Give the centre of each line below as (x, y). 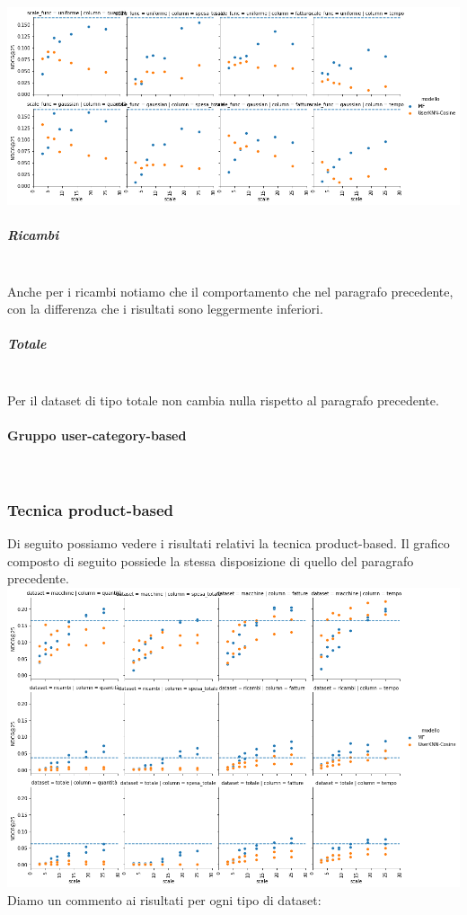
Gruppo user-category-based (97, 435)
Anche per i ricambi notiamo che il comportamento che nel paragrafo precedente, (230, 291)
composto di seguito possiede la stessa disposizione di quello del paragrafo (211, 560)
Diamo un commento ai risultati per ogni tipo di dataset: (164, 899)
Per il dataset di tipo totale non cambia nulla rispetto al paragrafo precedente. (223, 400)
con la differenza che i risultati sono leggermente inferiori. (165, 309)
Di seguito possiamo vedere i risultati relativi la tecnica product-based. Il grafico (229, 543)
